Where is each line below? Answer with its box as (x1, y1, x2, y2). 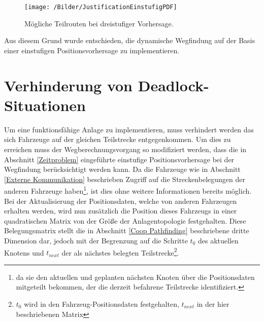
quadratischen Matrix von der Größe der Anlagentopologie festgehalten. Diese (4, 215, 246, 226)
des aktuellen (197, 235, 239, 245)
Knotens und (4, 247, 44, 258)
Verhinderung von (4, 75, 133, 95)
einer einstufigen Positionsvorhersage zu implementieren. (4, 45, 180, 55)
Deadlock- (138, 75, 209, 95)
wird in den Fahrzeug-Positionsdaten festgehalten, (24, 298, 179, 309)
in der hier (196, 298, 229, 309)
